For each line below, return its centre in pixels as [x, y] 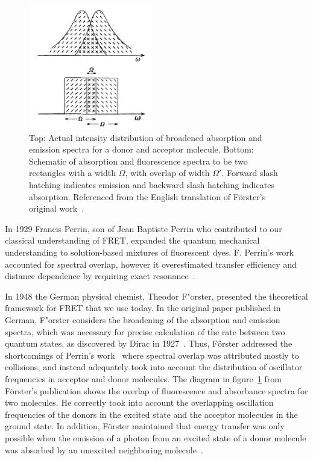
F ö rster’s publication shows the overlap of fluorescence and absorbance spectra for [156, 390]
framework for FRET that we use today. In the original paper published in [143, 308]
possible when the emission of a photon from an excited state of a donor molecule [156, 437]
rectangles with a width [73, 173]
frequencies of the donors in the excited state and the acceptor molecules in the [151, 414]
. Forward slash [250, 173]
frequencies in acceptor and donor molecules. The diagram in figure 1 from [143, 378]
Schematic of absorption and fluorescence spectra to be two [138, 161]
